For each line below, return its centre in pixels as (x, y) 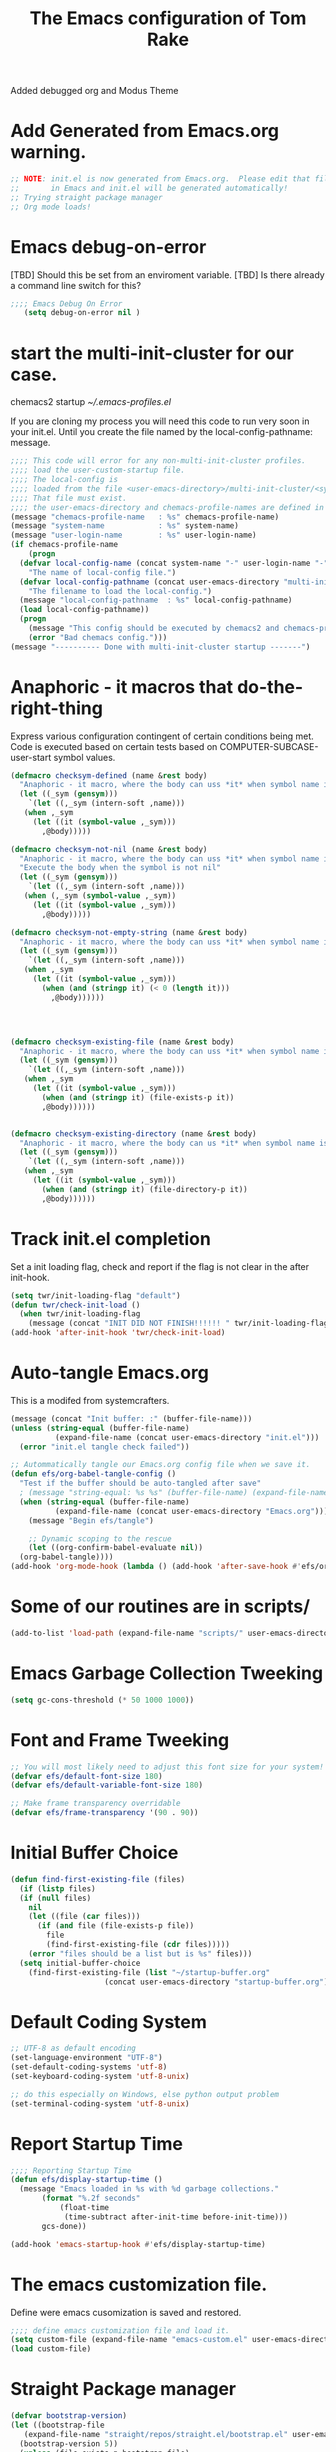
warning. (48, 152)
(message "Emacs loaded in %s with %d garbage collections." (149, 2189)
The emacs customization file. (139, 2284)
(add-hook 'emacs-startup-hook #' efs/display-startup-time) (138, 2244)
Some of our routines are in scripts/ (160, 1606)
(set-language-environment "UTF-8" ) (86, 2058)
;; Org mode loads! (51, 207)
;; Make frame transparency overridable (96, 1803)
